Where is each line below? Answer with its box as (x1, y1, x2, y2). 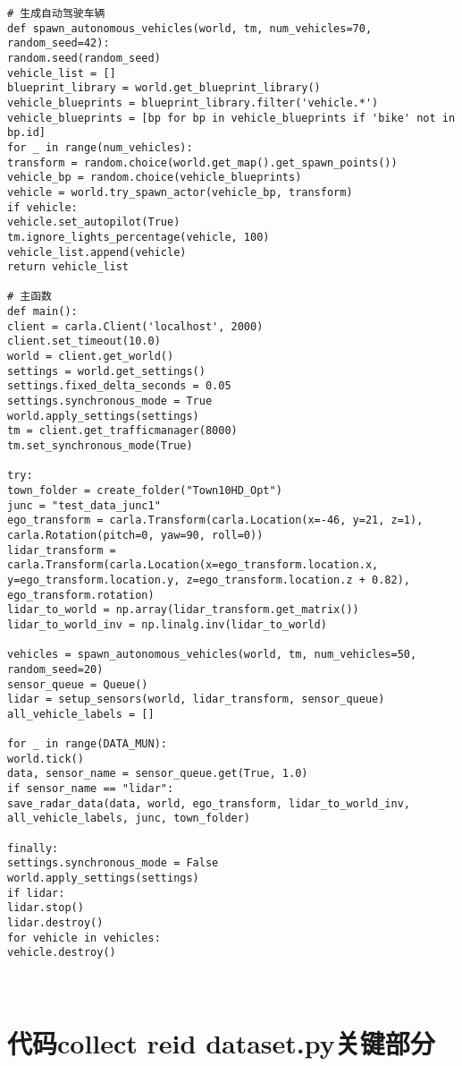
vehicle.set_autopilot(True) (7, 216, 181, 229)
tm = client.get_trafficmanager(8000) (7, 424, 238, 438)
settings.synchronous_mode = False (7, 857, 219, 870)
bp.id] (7, 126, 46, 140)
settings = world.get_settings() (7, 364, 206, 378)
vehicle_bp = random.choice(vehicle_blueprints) (7, 171, 302, 184)
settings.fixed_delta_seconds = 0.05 (7, 379, 231, 393)
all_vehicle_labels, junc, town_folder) (7, 812, 251, 825)
